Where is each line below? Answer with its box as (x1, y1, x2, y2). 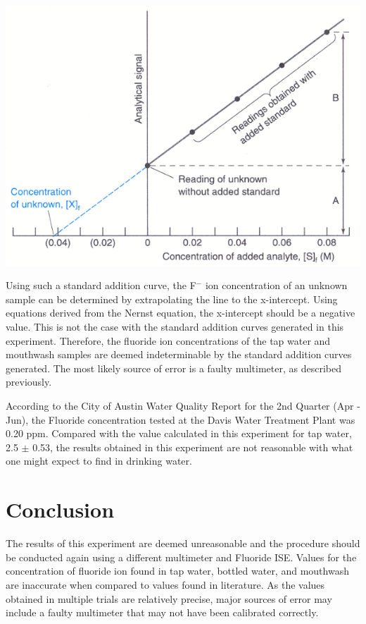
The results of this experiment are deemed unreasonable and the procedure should (6, 536, 360, 551)
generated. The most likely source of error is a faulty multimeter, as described (6, 360, 342, 375)
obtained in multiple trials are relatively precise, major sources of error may (6, 591, 332, 606)
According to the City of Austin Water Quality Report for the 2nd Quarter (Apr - (6, 398, 360, 413)
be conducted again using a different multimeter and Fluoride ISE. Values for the (6, 549, 357, 564)
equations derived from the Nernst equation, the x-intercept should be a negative (6, 305, 355, 320)
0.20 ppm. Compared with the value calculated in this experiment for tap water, (6, 426, 352, 441)
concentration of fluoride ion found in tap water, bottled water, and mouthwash (6, 563, 349, 578)
